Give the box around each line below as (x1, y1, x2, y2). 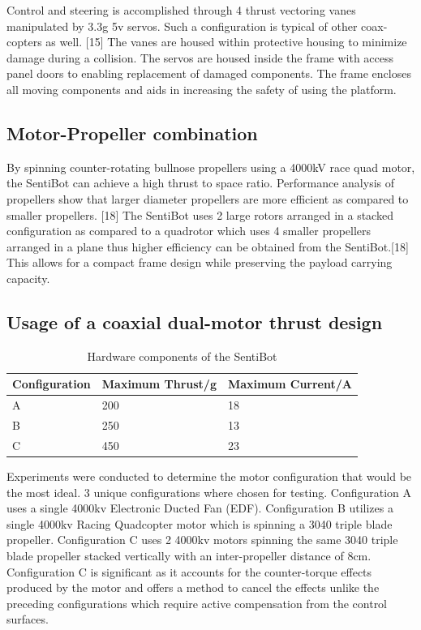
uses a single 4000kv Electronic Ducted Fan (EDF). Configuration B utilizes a (6, 499, 393, 516)
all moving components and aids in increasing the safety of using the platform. (6, 80, 397, 97)
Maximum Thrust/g (101, 375, 217, 392)
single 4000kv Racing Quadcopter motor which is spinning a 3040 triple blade (6, 515, 393, 532)
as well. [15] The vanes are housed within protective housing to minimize (45, 33, 407, 50)
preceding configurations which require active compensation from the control (6, 594, 388, 611)
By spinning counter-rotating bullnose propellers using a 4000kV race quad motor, (6, 158, 415, 175)
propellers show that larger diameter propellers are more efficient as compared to (6, 190, 409, 207)
